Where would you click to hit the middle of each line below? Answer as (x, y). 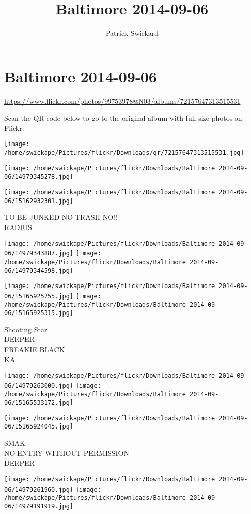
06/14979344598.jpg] (39, 270)
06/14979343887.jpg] (39, 254)
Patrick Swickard (132, 33)
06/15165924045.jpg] (39, 427)
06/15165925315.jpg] (39, 313)
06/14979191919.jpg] (39, 506)
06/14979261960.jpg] (39, 489)
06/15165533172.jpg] (39, 403)
